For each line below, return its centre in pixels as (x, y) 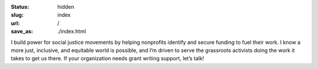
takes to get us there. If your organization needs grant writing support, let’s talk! (107, 58)
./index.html (72, 32)
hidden (66, 7)
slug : (17, 15)
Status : (20, 7)
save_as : (22, 32)
